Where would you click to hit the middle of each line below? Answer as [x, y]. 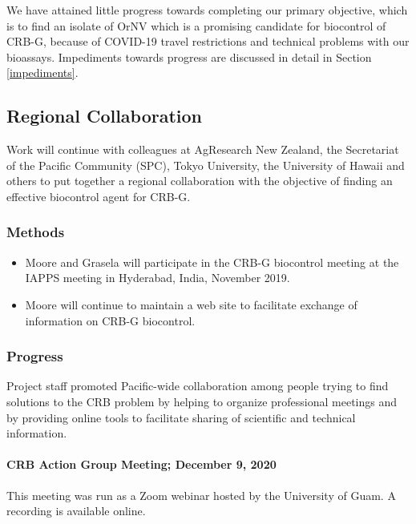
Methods [36, 232]
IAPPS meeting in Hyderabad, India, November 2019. [158, 278]
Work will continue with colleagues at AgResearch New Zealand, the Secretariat [203, 149]
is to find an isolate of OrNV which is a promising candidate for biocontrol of [196, 25]
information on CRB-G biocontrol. [110, 320]
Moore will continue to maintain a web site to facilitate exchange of [191, 304]
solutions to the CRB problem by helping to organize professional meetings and [202, 401]
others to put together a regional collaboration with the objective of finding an [200, 181]
